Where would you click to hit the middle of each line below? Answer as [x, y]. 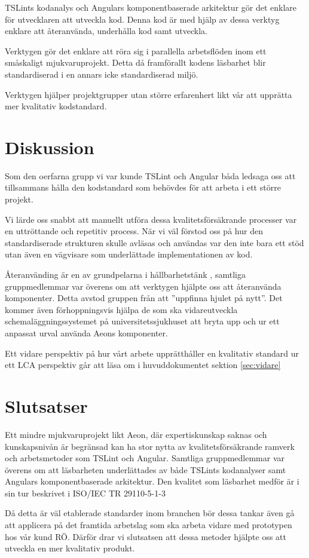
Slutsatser [46, 405]
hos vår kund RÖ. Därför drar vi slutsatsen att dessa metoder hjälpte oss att [146, 536]
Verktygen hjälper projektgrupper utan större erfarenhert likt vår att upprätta [149, 94]
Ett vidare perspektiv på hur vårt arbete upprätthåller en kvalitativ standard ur [152, 353]
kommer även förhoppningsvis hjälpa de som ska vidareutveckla [121, 309]
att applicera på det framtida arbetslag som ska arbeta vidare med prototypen [149, 525]
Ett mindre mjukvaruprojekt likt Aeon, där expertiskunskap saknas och [136, 434]
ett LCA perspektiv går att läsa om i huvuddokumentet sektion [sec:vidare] [143, 365]
